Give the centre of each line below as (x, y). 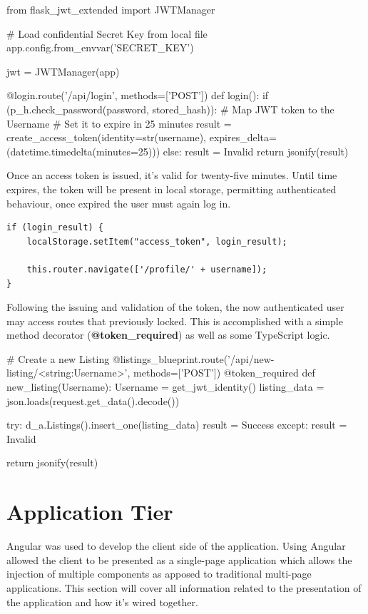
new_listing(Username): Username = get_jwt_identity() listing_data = (165, 387)
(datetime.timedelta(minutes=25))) (83, 151)
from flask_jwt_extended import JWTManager (111, 9)
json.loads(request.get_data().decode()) (93, 400)
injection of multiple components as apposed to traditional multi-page (159, 574)
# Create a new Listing (58, 358)
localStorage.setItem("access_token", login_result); (157, 241)
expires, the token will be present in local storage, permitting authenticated (172, 189)
